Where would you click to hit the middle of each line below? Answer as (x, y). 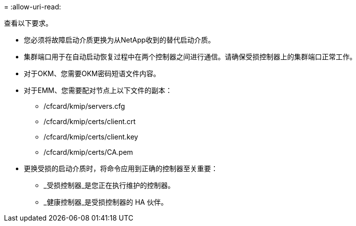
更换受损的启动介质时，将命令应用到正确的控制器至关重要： (121, 168)
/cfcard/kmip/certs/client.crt (90, 121)
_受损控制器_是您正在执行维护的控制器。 (109, 185)
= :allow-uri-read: (33, 7)
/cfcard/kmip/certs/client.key (91, 137)
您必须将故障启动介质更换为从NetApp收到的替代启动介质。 (120, 40)
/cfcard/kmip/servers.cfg (84, 106)
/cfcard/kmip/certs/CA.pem (88, 152)
